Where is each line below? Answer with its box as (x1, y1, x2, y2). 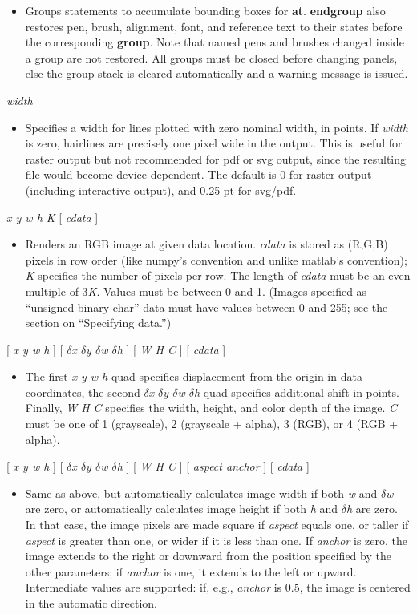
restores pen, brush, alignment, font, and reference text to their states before (25, 18, 403, 34)
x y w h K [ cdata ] (6, 208, 99, 225)
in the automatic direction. (25, 595, 157, 611)
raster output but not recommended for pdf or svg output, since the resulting (25, 150, 407, 167)
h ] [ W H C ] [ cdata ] (116, 341, 226, 357)
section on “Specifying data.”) (25, 314, 172, 331)
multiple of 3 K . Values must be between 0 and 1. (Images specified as (25, 282, 367, 299)
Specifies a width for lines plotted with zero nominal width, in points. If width (25, 119, 408, 135)
